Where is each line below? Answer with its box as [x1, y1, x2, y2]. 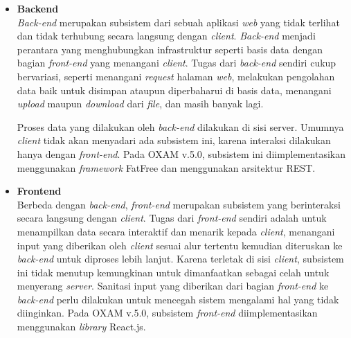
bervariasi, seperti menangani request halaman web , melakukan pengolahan [17, 69, 335, 83]
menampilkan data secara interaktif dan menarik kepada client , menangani [17, 224, 335, 238]
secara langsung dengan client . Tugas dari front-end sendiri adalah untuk [17, 211, 327, 225]
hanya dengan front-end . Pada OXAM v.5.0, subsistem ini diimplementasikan [17, 146, 346, 161]
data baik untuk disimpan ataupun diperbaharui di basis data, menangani [17, 82, 332, 97]
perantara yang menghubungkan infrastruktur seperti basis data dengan [17, 42, 323, 56]
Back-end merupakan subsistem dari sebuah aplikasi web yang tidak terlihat [17, 15, 340, 29]
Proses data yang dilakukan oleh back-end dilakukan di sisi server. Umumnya [17, 119, 344, 134]
